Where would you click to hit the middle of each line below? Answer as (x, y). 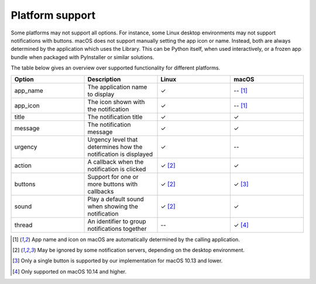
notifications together (117, 228)
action (23, 165)
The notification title (115, 117)
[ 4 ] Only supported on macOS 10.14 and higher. (70, 271)
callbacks (101, 191)
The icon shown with (116, 102)
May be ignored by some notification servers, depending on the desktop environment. (141, 250)
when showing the (113, 206)
